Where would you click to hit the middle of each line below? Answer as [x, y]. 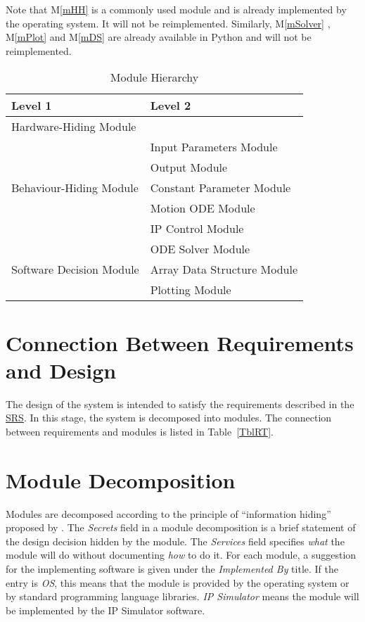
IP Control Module [197, 229]
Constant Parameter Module [220, 188]
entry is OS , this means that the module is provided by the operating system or [178, 582]
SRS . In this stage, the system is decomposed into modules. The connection [169, 418]
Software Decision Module [75, 269]
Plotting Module [191, 290]
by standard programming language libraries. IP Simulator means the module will [182, 596]
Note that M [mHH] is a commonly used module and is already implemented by [176, 9]
